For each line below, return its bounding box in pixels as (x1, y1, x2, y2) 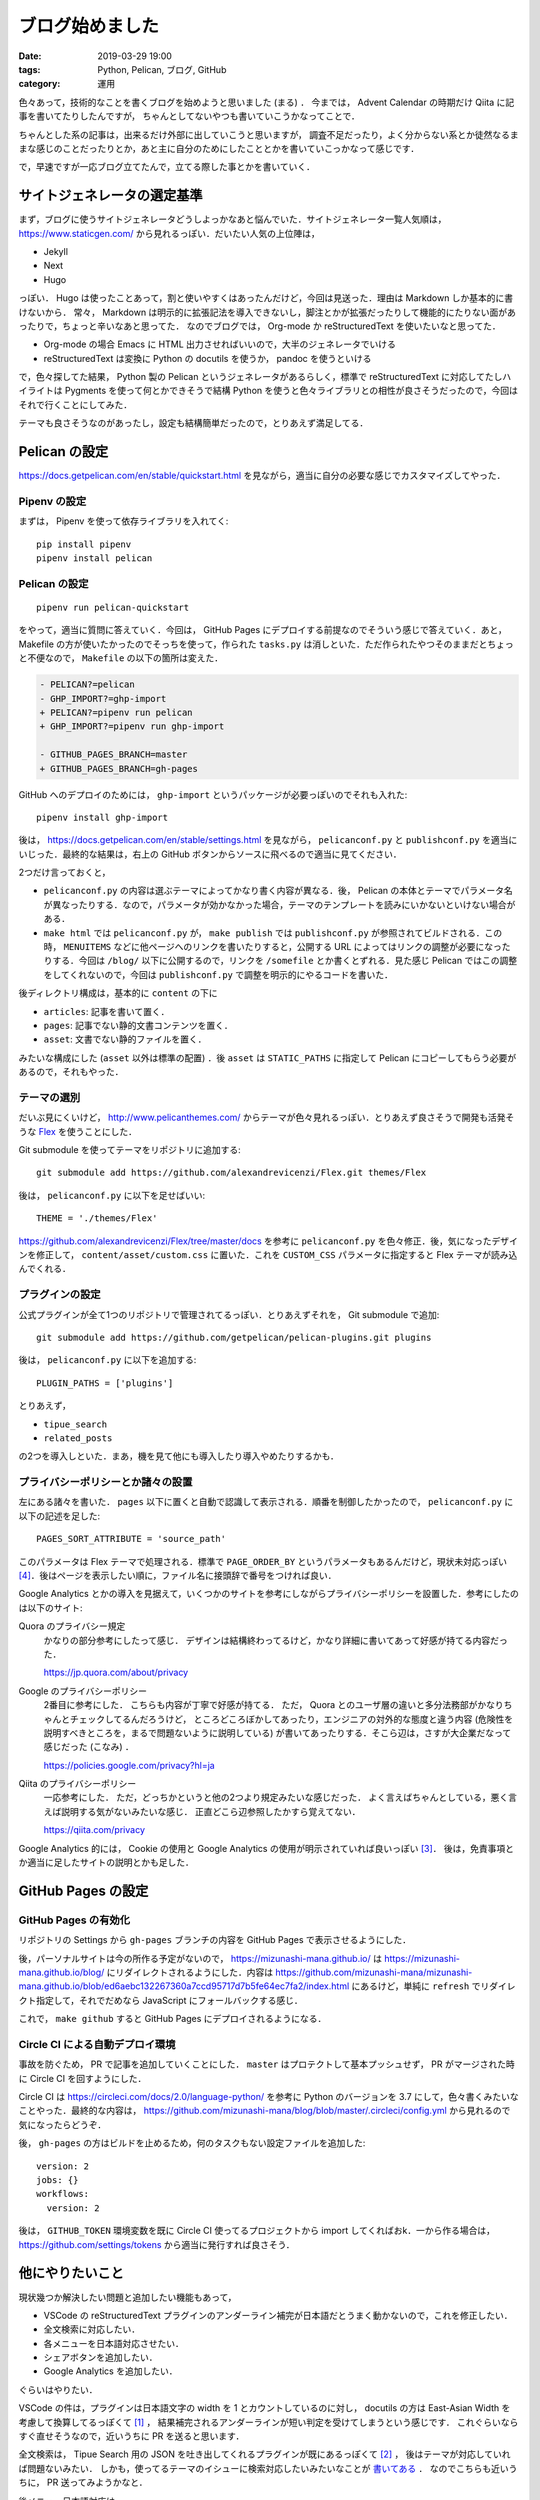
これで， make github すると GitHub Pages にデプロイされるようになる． (18, 2013, 327, 2025)
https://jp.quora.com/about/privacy (43, 1666, 189, 1679)
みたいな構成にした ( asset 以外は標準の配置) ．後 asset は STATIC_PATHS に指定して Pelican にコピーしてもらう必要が (18, 1051, 517, 1064)
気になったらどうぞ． (18, 2118, 107, 2130)
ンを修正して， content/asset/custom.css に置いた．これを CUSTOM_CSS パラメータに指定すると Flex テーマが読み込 (18, 1249, 518, 1261)
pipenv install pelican (36, 553, 153, 564)
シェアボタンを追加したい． (43, 2351, 158, 2364)
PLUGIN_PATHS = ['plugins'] (36, 1377, 174, 1389)
